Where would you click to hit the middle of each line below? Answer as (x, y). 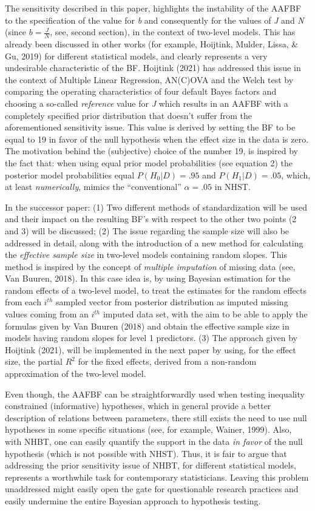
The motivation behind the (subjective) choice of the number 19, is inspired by (151, 151)
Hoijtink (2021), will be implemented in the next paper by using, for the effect (151, 349)
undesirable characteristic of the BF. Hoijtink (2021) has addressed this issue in (153, 68)
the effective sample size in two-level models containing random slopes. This (146, 255)
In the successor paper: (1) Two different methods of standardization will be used (156, 207)
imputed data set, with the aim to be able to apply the (205, 314)
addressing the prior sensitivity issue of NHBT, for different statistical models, (151, 465)
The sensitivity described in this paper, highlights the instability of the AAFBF (153, 8)
